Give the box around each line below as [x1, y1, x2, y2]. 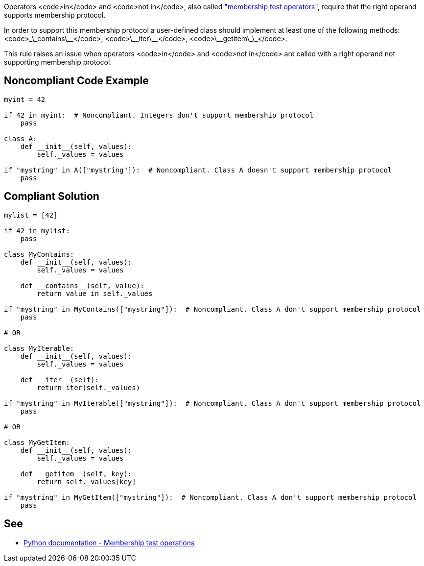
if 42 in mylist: [4, 226, 70, 235]
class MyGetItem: [4, 438, 70, 446]
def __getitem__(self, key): [20, 469, 132, 478]
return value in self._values [37, 289, 153, 297]
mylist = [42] [4, 211, 58, 219]
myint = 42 [4, 95, 46, 103]
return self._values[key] [37, 477, 136, 486]
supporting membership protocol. [4, 58, 112, 66]
